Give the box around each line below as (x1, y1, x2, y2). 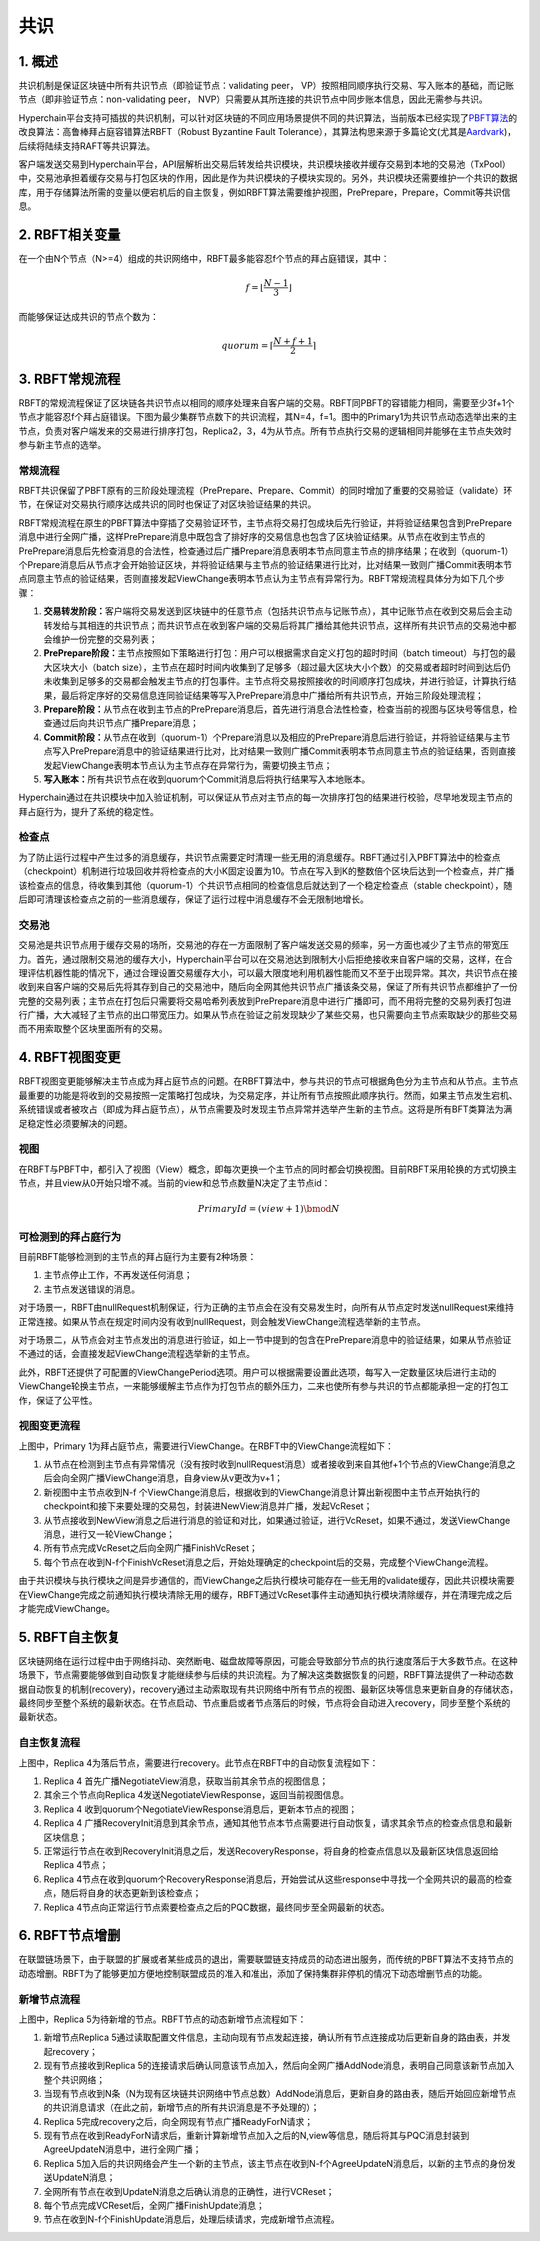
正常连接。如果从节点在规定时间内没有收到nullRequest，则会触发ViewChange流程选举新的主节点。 (18, 1315, 427, 1327)
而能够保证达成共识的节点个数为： (18, 311, 159, 323)
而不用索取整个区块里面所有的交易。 (18, 1023, 168, 1035)
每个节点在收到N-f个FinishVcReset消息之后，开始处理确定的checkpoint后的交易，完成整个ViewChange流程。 (43, 1556, 494, 1568)
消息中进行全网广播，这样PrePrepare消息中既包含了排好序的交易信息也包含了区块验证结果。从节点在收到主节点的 (18, 531, 486, 543)
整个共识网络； (43, 2073, 105, 2085)
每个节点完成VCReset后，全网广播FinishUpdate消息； (43, 2200, 265, 2212)
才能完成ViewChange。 (18, 1603, 115, 1614)
